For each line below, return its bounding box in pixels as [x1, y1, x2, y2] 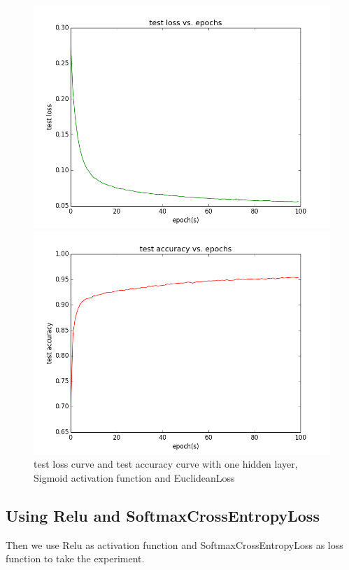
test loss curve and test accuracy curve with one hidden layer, [34, 457, 298, 471]
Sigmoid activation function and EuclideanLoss [34, 470, 235, 485]
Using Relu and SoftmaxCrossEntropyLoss [6, 504, 320, 526]
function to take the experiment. [6, 551, 145, 566]
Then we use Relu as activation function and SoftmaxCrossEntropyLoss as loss [6, 537, 343, 552]
